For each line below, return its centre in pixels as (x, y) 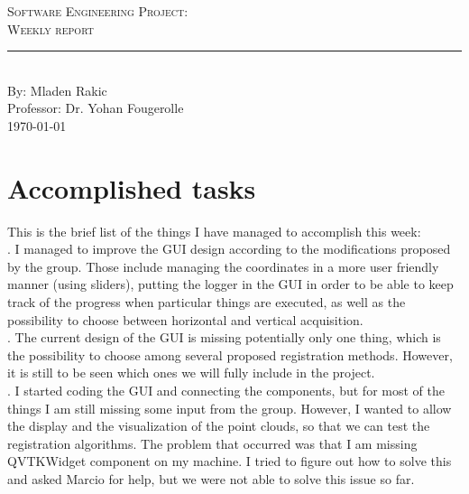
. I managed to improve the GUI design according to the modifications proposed (229, 249)
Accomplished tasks (132, 187)
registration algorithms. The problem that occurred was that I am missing (212, 443)
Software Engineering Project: (98, 11)
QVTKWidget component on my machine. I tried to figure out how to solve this (230, 461)
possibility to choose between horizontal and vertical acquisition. (185, 319)
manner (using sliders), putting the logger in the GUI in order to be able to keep (230, 284)
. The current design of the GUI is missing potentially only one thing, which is (224, 337)
